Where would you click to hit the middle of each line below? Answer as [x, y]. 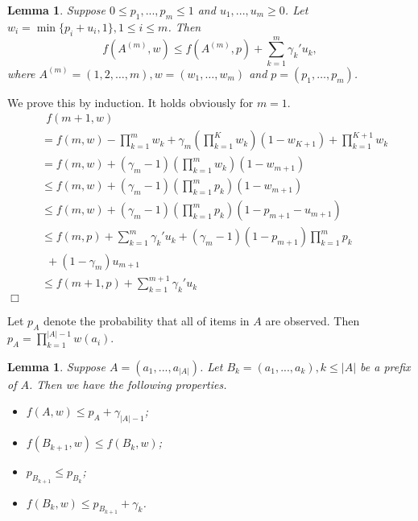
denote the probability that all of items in [146, 320]
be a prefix [385, 366]
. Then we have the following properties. [128, 384]
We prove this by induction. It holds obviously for [130, 102]
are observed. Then [312, 320]
